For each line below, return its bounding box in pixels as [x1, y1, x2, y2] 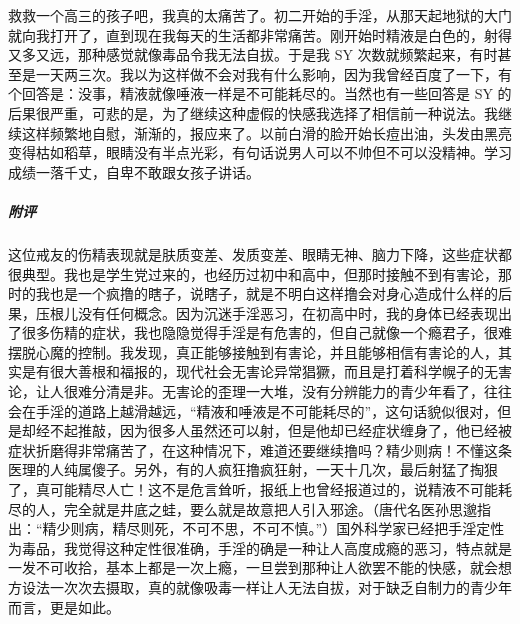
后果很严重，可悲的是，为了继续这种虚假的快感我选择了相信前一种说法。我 [8, 102, 498, 123]
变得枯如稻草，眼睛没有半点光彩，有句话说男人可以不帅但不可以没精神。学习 [8, 142, 512, 163]
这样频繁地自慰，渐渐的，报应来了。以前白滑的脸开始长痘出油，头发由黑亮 [21, 122, 512, 143]
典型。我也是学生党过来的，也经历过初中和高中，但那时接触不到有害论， [21, 263, 498, 284]
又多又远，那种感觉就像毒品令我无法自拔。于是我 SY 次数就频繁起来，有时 [8, 44, 498, 65]
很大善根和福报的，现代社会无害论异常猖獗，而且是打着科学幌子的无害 [49, 361, 512, 382]
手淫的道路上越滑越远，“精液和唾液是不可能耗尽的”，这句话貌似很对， [35, 400, 498, 421]
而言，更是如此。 [8, 596, 120, 617]
